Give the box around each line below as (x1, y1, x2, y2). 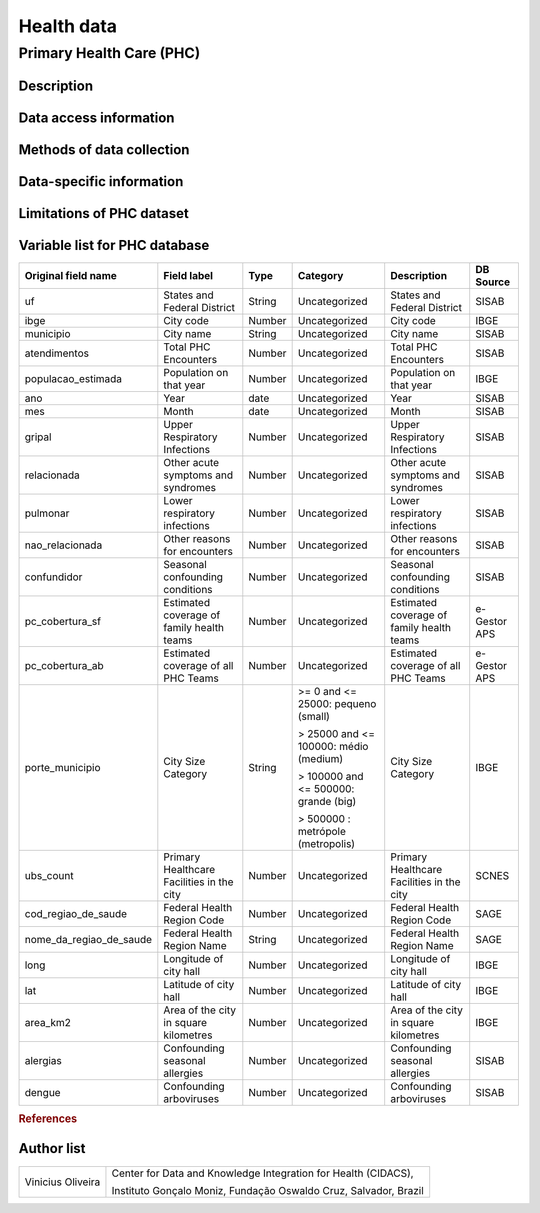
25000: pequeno (297, 696, 377, 710)
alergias (24, 1053, 62, 1067)
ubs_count (24, 868, 74, 882)
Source (475, 275, 510, 289)
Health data (18, 15, 118, 37)
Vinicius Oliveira (24, 1175, 101, 1189)
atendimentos (24, 346, 90, 360)
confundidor (24, 570, 83, 584)
